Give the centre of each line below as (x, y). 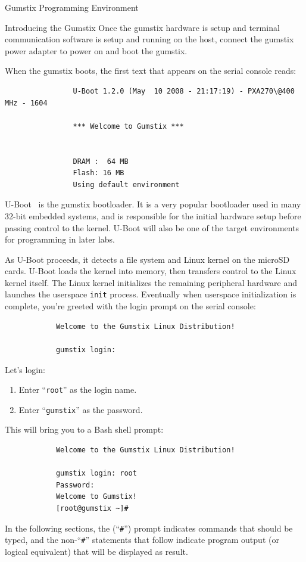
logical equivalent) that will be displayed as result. (96, 551)
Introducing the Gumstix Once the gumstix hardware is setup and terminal (142, 27)
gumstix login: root (96, 473)
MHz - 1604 (26, 103)
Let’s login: (25, 369)
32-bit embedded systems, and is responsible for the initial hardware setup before (153, 215)
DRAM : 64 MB (101, 161)
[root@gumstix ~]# (92, 508)
